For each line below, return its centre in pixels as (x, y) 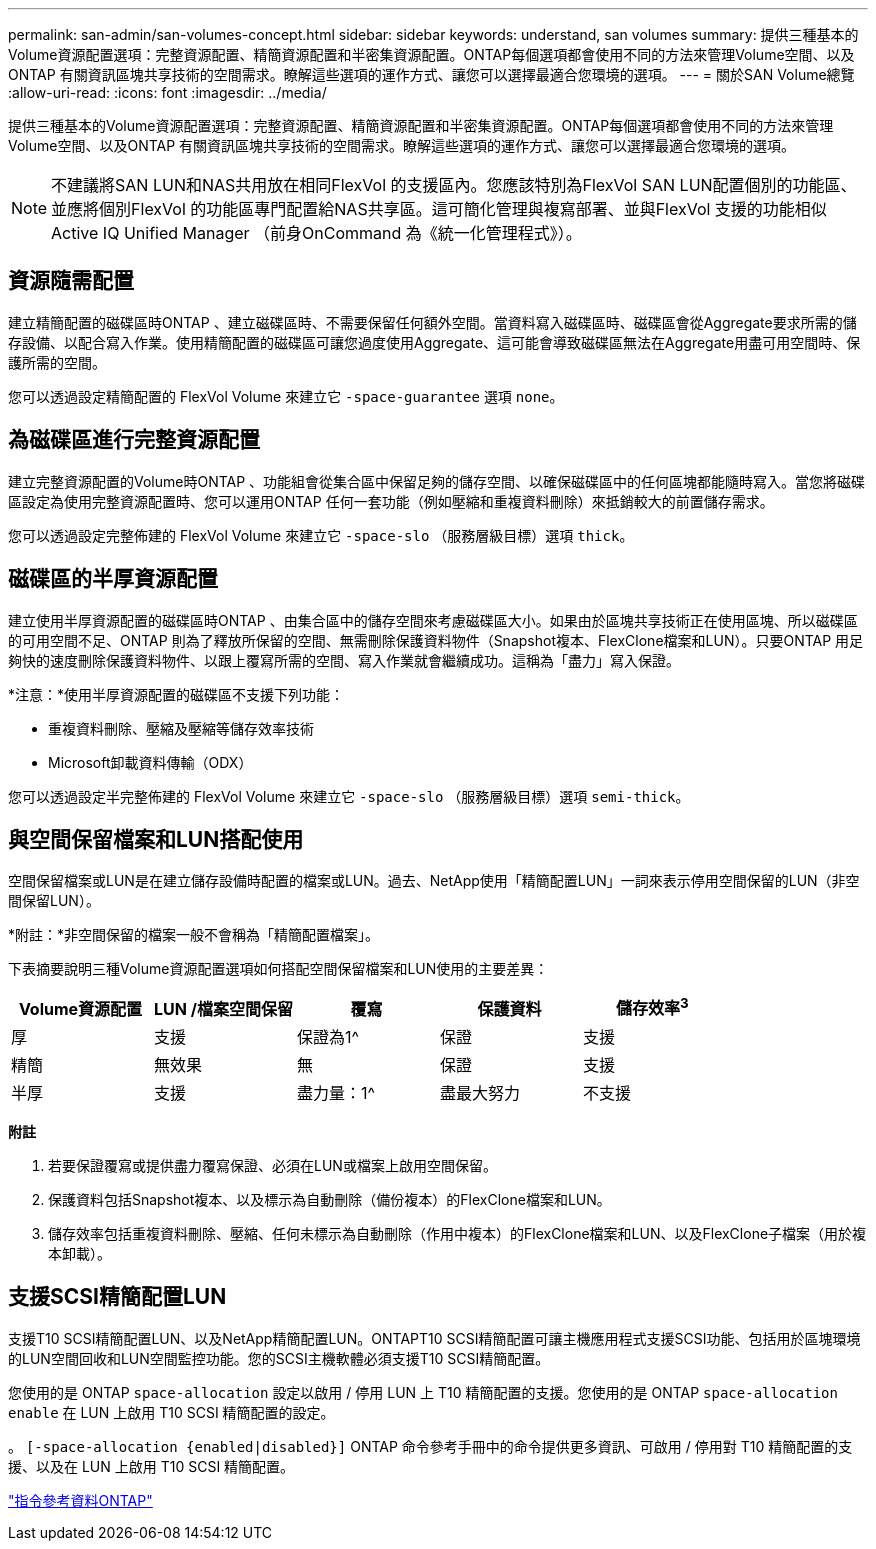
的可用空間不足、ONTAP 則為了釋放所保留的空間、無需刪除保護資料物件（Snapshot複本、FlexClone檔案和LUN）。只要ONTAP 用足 (436, 640)
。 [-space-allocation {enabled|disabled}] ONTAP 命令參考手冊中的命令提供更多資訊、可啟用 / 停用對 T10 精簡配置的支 (430, 1446)
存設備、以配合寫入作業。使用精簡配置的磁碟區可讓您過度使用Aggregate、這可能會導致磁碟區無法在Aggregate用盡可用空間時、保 (434, 342)
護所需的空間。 (57, 362)
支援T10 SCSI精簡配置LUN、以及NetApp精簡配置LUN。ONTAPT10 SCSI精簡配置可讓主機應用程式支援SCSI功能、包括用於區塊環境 (434, 1338)
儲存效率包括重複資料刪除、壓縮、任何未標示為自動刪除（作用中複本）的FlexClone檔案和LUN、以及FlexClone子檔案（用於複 (457, 1233)
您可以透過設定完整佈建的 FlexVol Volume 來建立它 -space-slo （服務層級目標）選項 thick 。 (321, 535)
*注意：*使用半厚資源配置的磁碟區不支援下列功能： (176, 694)
